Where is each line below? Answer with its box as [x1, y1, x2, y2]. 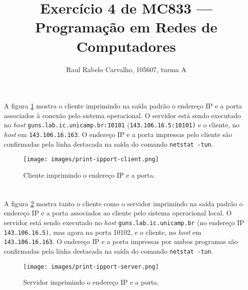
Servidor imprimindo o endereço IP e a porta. [23, 277, 159, 287]
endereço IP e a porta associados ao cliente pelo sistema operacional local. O [4, 208, 232, 218]
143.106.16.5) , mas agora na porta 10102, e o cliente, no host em [4, 227, 201, 237]
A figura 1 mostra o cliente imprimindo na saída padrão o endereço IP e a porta [4, 101, 242, 111]
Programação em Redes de [35, 17, 217, 37]
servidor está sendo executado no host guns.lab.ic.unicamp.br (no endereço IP [4, 217, 244, 227]
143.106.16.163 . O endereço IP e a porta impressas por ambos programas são [4, 236, 238, 246]
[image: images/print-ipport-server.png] [23, 263, 159, 270]
